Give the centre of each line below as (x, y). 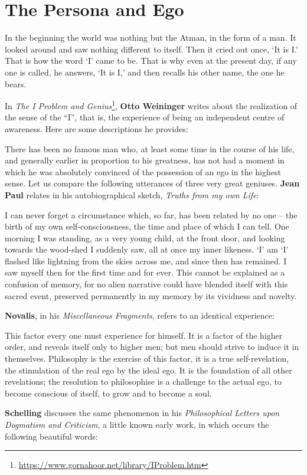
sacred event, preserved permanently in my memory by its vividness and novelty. (151, 295)
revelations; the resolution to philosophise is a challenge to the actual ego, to (143, 381)
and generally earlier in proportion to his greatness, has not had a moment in (145, 160)
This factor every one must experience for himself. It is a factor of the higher (144, 335)
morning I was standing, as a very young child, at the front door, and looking (145, 237)
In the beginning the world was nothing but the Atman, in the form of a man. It (151, 37)
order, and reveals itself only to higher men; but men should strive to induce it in (152, 347)
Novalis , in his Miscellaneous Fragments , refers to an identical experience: (140, 315)
